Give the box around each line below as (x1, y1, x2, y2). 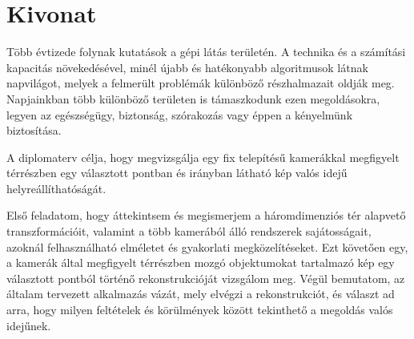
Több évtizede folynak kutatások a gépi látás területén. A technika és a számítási (6, 43, 406, 60)
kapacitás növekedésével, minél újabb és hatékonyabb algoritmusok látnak (6, 59, 368, 75)
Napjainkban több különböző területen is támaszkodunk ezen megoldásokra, (6, 90, 380, 107)
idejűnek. (6, 317, 51, 333)
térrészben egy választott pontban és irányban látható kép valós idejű (6, 164, 348, 181)
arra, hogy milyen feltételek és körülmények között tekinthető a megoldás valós (6, 301, 393, 318)
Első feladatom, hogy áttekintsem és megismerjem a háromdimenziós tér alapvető (6, 207, 406, 224)
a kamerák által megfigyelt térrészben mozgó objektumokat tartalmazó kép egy (6, 254, 395, 271)
